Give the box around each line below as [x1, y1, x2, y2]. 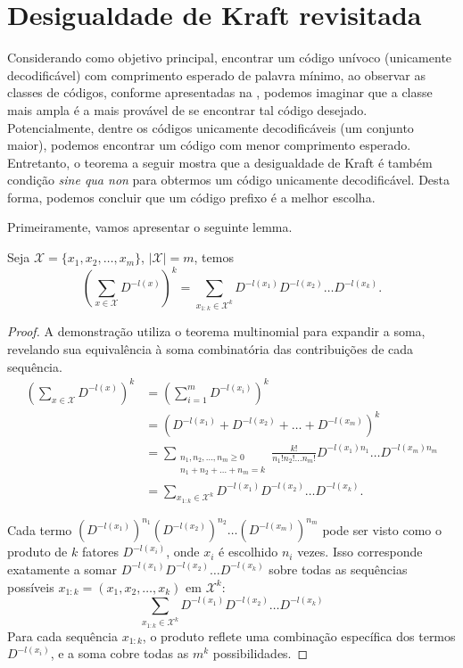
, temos [194, 248, 234, 267]
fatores [81, 542, 119, 561]
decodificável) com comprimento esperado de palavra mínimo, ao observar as [7, 65, 426, 84]
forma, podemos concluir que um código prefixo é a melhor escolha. [7, 187, 376, 206]
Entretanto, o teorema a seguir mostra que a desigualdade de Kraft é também [7, 153, 433, 171]
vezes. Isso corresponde [297, 542, 423, 561]
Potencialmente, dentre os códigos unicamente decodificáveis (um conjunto [7, 118, 414, 136]
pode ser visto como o [322, 520, 442, 539]
